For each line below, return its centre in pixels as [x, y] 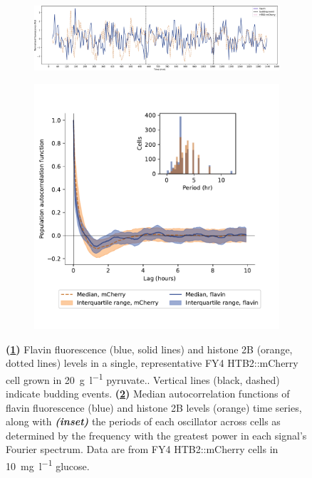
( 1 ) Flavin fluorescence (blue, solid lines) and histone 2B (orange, [149, 349]
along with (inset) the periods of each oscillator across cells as [143, 421]
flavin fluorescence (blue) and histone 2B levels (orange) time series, [154, 407]
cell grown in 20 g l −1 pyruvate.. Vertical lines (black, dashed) [143, 378]
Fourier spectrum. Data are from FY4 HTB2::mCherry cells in [142, 449]
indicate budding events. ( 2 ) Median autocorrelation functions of [148, 393]
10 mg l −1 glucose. [48, 464]
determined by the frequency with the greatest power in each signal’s [156, 435]
